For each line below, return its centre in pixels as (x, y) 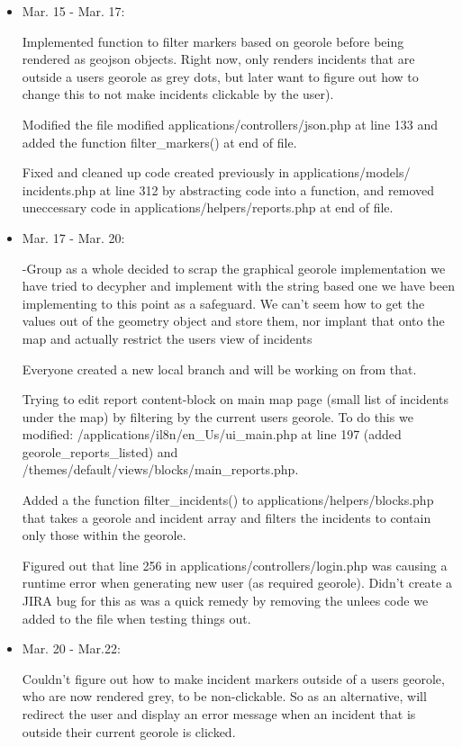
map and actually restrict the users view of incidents (167, 338)
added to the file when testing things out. (136, 618)
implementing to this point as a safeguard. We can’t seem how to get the (223, 303)
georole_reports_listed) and (100, 451)
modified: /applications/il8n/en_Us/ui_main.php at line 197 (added (212, 434)
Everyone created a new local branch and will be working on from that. (219, 369)
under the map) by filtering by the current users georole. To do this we (217, 416)
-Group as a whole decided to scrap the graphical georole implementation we (234, 268)
